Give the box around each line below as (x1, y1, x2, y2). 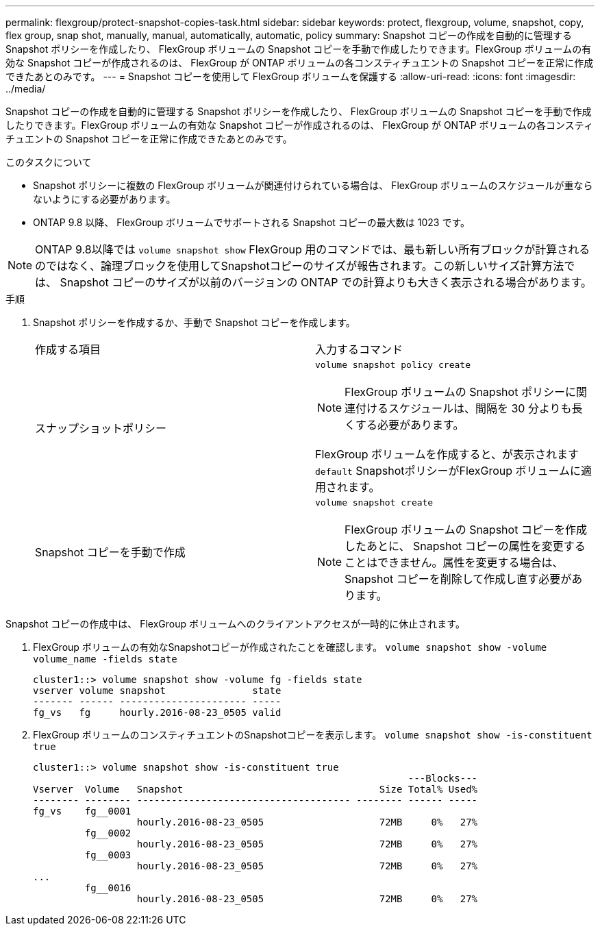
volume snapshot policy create (315, 360, 471, 370)
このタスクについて (5, 156, 92, 168)
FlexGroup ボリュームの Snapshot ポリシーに (345, 385, 576, 399)
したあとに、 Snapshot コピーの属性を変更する (345, 539, 586, 553)
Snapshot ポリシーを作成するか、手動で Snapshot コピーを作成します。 (33, 316, 355, 328)
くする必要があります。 (345, 418, 464, 432)
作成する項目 (35, 343, 101, 356)
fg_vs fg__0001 (33, 806, 132, 817)
